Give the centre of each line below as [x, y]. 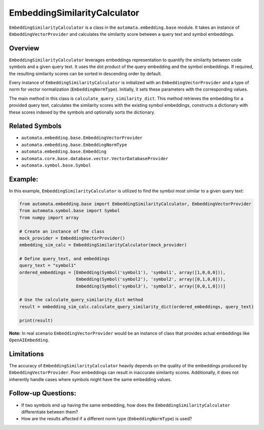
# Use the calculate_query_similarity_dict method [81, 300]
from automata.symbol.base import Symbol [70, 211]
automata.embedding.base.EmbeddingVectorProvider [82, 138]
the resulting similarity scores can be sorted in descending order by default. [86, 73]
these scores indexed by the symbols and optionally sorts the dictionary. [82, 112]
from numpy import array [49, 217]
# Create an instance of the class [62, 231]
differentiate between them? [50, 412]
